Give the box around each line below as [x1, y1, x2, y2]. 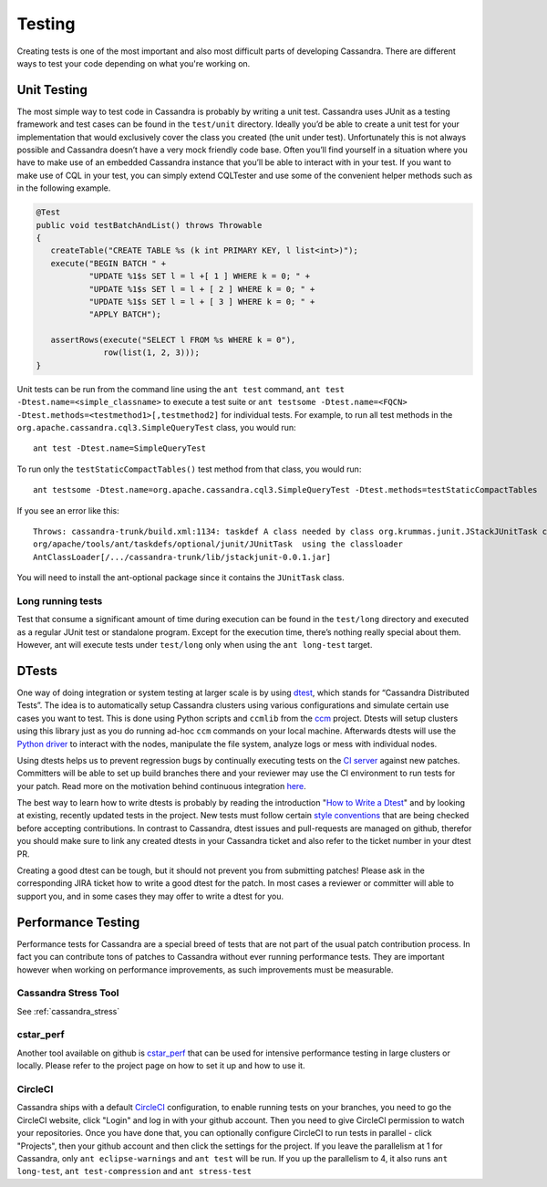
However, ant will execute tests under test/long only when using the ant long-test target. [16, 640, 373, 651]
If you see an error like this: [16, 505, 120, 515]
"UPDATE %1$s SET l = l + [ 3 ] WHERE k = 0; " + [88, 297, 315, 307]
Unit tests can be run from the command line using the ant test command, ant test [16, 383, 346, 394]
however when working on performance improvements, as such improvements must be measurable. [16, 963, 394, 975]
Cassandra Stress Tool [16, 986, 119, 999]
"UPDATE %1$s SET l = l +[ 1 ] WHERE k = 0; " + [88, 271, 311, 282]
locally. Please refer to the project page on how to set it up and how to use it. [16, 1060, 305, 1071]
